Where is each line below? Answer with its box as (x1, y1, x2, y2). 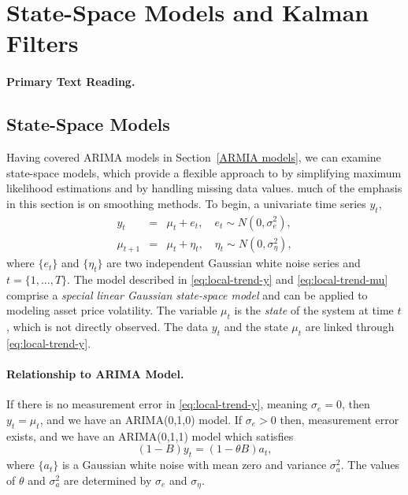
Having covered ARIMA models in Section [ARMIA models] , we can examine (6, 148, 381, 165)
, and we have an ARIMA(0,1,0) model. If (39, 411, 243, 427)
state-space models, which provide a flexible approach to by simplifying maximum (6, 164, 402, 181)
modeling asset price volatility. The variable (6, 302, 217, 318)
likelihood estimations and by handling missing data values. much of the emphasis (6, 180, 402, 196)
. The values (340, 456, 400, 473)
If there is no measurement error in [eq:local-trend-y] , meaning (6, 396, 308, 412)
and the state (224, 318, 288, 335)
